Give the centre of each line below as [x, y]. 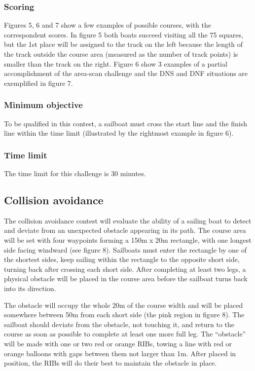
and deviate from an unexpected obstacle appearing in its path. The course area [125, 230]
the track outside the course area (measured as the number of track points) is [121, 54]
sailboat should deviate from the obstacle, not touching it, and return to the [119, 324]
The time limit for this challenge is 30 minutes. [75, 173]
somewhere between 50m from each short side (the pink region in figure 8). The [124, 315]
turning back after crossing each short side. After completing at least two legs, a [125, 269]
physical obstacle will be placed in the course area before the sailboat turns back [126, 278]
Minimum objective [43, 105]
